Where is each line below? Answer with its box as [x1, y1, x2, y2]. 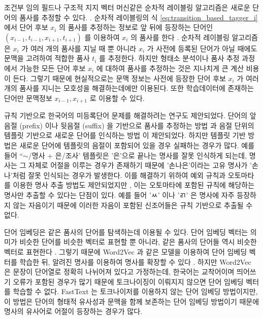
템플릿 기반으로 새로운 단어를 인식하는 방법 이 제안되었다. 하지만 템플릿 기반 [4, 130, 246, 140]
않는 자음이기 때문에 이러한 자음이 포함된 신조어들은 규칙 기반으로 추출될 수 [13, 199, 253, 210]
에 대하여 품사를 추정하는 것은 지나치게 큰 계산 [96, 62, 244, 73]
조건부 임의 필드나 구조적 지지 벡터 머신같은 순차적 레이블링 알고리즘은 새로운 [4, 2, 250, 12]
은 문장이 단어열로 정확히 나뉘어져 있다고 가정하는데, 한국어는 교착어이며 [4, 266, 235, 277]
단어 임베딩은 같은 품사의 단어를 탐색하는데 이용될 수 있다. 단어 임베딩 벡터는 [4, 226, 248, 237]
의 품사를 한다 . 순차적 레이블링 [130, 31, 229, 42]
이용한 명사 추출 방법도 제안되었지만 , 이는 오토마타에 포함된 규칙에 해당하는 [13, 180, 255, 190]
